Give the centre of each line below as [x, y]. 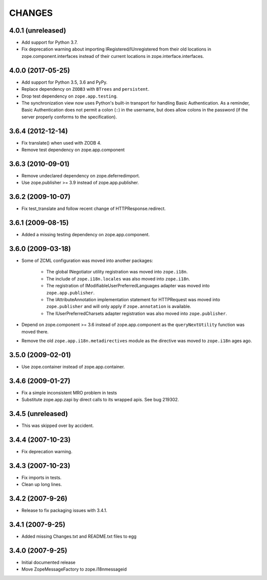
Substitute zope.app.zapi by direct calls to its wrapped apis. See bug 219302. [100, 400]
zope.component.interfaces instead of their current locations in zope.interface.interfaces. [113, 56]
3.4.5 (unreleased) [39, 414]
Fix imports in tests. [42, 477]
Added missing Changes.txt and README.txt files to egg [79, 536]
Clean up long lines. [42, 484]
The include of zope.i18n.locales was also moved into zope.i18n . [118, 279]
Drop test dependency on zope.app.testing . [70, 96]
